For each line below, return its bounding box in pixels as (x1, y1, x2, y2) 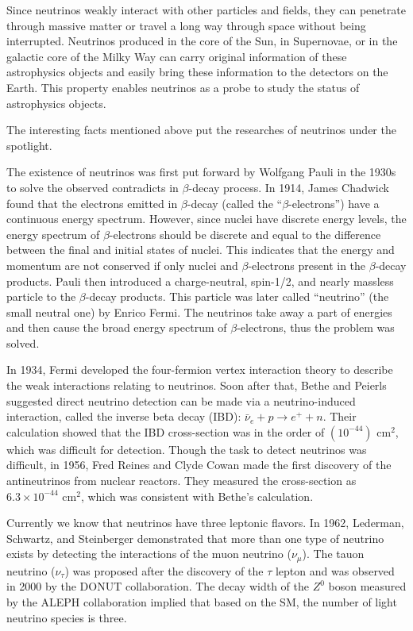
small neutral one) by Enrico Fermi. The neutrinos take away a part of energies (6, 303, 392, 320)
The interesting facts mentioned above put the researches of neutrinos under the (6, 121, 396, 138)
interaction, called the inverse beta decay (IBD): (6, 408, 241, 425)
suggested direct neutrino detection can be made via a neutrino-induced (6, 392, 356, 409)
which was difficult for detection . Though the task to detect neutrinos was (6, 441, 367, 457)
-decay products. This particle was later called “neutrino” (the (85, 288, 389, 305)
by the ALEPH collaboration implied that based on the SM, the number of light (6, 594, 397, 610)
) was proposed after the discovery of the (64, 562, 264, 579)
